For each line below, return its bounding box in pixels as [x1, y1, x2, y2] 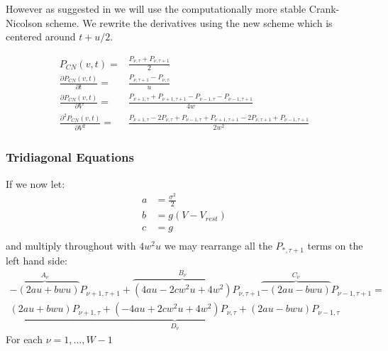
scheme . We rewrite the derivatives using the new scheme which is [45, 15, 333, 30]
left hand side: [6, 252, 67, 267]
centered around [6, 29, 76, 44]
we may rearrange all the [164, 238, 272, 253]
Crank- [309, 1, 340, 16]
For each [6, 331, 43, 346]
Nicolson [6, 15, 43, 30]
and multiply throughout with [6, 238, 136, 253]
